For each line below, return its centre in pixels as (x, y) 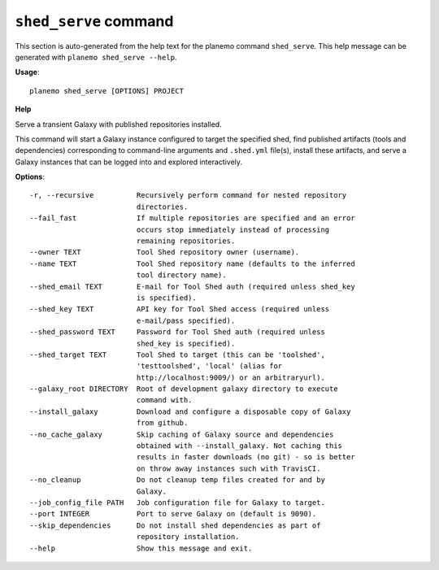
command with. (164, 400)
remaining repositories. (186, 241)
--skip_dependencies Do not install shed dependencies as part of (175, 525)
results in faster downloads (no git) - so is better (246, 457)
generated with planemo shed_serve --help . (96, 57)
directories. (162, 207)
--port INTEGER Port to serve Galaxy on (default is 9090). (173, 514)
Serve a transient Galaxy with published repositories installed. (119, 124)
